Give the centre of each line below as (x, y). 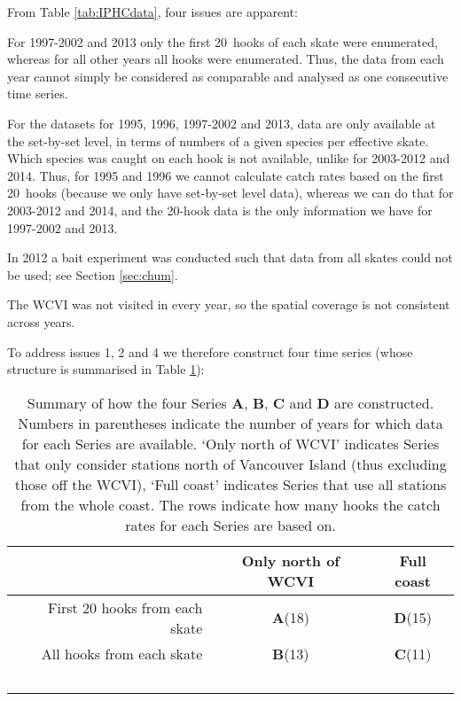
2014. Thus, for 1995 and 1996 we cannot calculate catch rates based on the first (226, 175)
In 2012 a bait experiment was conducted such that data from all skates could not (230, 257)
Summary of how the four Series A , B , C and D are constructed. (230, 402)
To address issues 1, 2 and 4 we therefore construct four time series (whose (210, 351)
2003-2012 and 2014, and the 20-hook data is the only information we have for (220, 210)
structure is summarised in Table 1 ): (106, 369)
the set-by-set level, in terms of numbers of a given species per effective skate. (218, 140)
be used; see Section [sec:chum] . (93, 274)
